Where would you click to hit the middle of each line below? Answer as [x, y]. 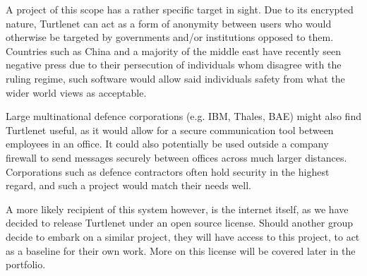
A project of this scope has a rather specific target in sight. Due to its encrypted [180, 9]
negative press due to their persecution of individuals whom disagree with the [174, 65]
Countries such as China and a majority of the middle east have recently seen [173, 50]
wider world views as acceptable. [76, 92]
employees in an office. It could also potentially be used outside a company [167, 144]
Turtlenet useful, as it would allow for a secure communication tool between [170, 130]
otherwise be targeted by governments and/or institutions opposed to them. [170, 37]
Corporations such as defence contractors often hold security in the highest [168, 171]
